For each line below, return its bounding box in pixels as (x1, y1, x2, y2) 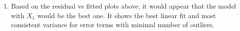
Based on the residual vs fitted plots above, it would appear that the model (11, 1, 236, 10)
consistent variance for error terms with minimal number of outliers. (11, 20, 214, 30)
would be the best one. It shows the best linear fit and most (37, 10, 216, 20)
